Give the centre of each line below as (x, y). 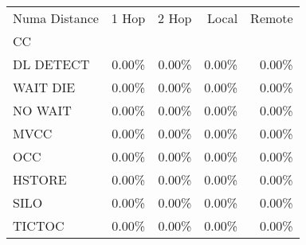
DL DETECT (51, 64)
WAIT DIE (44, 87)
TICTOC (39, 226)
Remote (272, 18)
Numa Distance (56, 18)
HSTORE (40, 179)
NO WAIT (42, 110)
